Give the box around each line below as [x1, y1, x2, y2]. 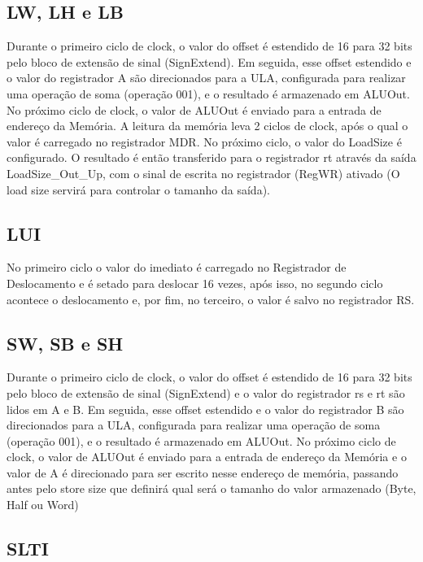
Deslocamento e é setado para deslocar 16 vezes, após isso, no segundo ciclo [7, 274, 383, 291]
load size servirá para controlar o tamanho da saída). [7, 181, 270, 198]
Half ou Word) [7, 496, 79, 513]
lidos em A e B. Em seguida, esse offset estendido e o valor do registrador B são [7, 400, 404, 417]
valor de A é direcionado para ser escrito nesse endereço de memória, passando [7, 464, 399, 481]
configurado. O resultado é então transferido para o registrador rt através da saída [7, 149, 416, 166]
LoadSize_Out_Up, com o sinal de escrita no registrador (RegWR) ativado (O [7, 164, 400, 181]
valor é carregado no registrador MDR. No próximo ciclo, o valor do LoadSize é [7, 133, 402, 150]
